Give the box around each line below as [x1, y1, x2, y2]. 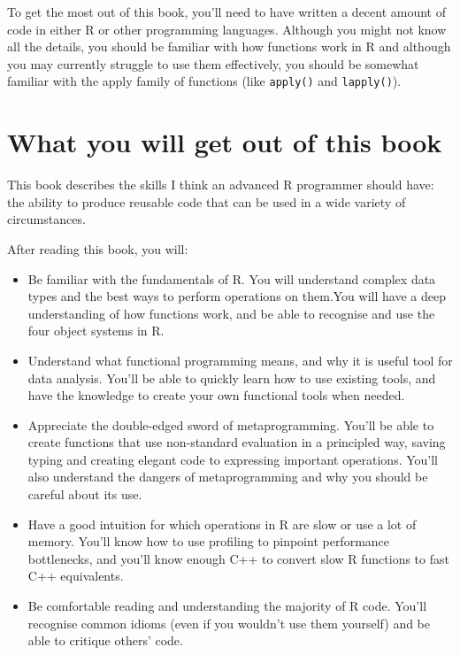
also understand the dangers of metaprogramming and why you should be [27, 467, 428, 486]
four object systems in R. [27, 321, 165, 340]
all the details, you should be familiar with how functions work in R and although [7, 37, 451, 56]
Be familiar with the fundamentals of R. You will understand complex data [27, 269, 436, 288]
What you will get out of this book [7, 124, 442, 160]
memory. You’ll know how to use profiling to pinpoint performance [27, 532, 390, 551]
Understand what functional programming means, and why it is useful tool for [27, 351, 453, 369]
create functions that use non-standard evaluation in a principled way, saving [27, 433, 446, 451]
